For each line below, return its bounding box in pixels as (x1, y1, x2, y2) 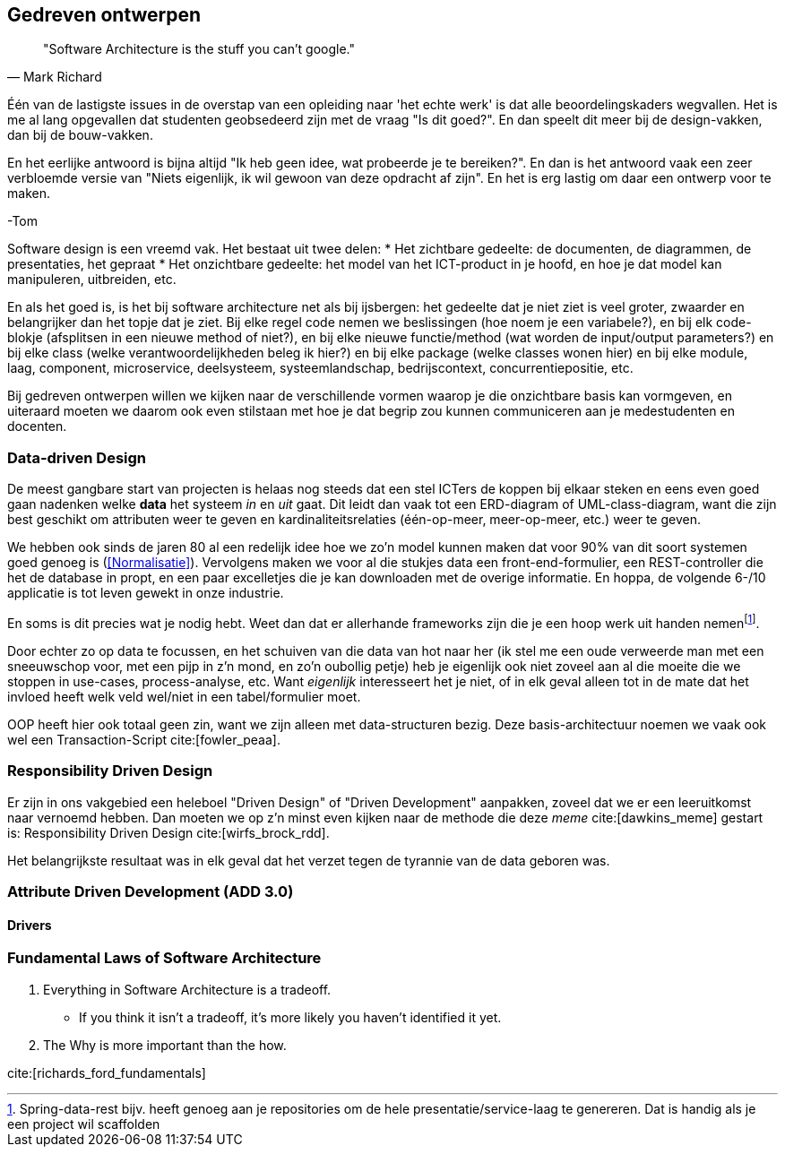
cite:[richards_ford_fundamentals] (7, 1064, 206, 1081)
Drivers (7, 917, 52, 933)
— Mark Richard (7, 69, 102, 85)
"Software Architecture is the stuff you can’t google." (43, 41, 355, 57)
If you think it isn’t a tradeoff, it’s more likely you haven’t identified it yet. (79, 1009, 502, 1025)
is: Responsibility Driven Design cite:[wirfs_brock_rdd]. (7, 824, 330, 840)
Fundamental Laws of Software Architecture (7, 949, 322, 968)
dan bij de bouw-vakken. (7, 127, 153, 143)
